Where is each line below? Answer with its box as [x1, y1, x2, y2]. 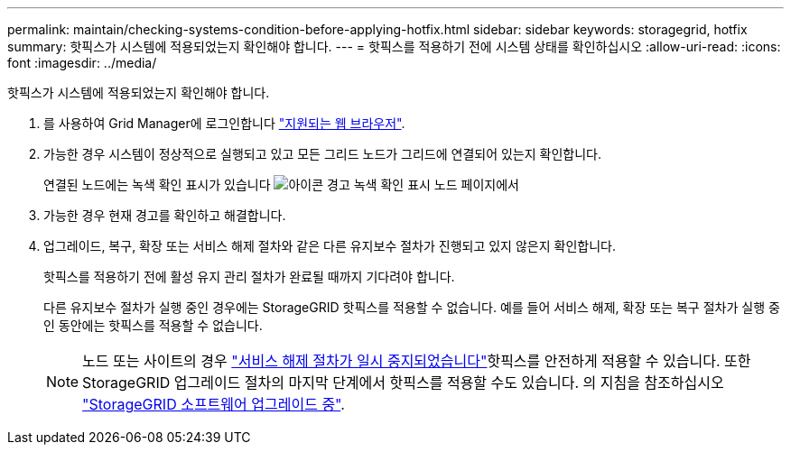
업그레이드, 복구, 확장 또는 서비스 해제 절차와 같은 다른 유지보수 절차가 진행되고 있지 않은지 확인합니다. [43, 238, 616, 254]
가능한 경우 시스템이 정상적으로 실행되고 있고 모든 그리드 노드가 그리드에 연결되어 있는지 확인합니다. [43, 146, 602, 161]
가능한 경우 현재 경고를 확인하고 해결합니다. [43, 208, 286, 223]
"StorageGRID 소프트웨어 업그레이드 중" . [82, 395, 345, 413]
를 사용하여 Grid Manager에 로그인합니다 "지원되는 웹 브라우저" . [43, 115, 405, 131]
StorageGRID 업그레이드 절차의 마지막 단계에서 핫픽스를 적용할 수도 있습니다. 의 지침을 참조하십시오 [82, 374, 724, 392]
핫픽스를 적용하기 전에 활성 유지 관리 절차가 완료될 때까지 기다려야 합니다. [43, 269, 455, 284]
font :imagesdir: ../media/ [7, 55, 157, 70]
